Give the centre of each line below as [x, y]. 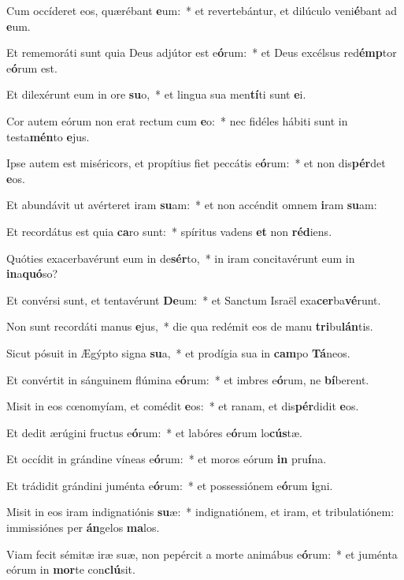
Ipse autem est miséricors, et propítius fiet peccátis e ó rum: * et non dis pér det [196, 163]
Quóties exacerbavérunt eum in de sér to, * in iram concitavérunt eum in [181, 258]
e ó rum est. [32, 67]
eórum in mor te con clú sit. [71, 569]
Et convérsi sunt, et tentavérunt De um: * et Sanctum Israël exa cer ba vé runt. [194, 299]
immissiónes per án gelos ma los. [83, 528]
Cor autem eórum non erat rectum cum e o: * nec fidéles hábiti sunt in [177, 120]
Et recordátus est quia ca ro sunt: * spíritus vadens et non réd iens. [169, 231]
